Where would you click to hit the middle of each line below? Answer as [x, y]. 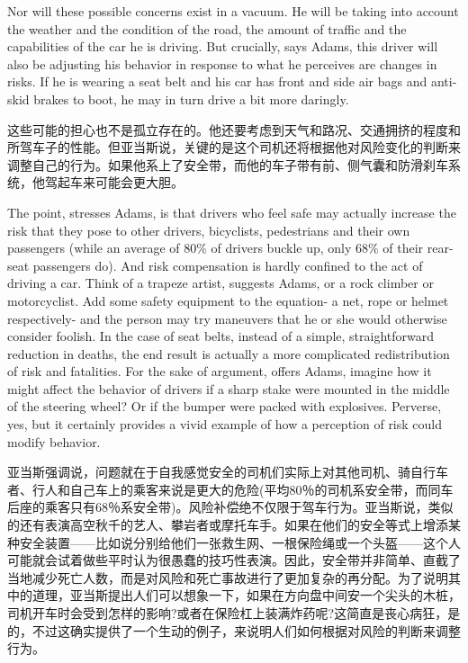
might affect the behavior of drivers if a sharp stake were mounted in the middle [229, 388]
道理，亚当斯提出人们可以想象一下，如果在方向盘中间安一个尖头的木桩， [246, 595]
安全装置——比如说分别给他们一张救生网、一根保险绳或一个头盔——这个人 [240, 542]
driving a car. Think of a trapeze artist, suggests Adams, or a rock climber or [220, 283]
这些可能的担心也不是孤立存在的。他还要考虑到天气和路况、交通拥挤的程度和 [234, 129]
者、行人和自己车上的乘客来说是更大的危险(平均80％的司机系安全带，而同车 [230, 489]
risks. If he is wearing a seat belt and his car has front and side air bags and [217, 81]
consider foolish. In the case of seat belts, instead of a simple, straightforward [221, 336]
